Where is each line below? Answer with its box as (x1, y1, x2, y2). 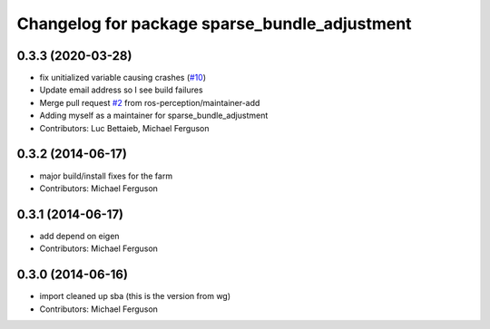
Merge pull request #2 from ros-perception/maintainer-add (39, 97, 260, 108)
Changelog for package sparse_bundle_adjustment (16, 14, 412, 34)
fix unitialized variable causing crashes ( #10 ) (39, 73, 207, 83)
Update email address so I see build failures (39, 84, 203, 95)
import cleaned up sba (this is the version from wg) (39, 291, 231, 302)
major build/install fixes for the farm (39, 170, 172, 181)
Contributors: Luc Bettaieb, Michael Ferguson (39, 122, 210, 133)
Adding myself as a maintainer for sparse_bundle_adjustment (39, 110, 269, 121)
